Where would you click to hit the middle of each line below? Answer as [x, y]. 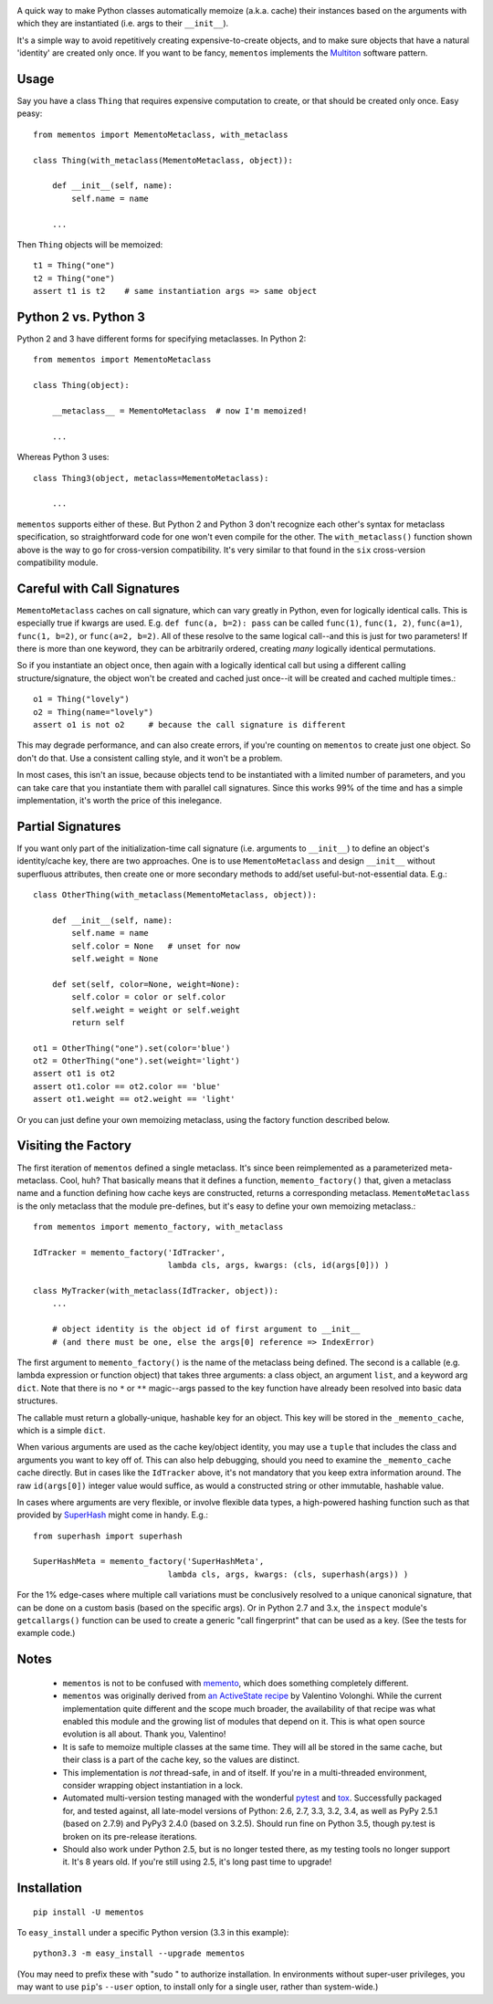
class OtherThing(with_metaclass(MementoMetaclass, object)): [175, 894]
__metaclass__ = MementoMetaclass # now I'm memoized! [179, 411]
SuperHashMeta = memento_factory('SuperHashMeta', [149, 1562]
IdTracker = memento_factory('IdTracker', [130, 1252]
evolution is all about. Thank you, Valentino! [144, 1734]
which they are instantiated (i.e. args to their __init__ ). [123, 24]
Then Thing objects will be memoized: [90, 244]
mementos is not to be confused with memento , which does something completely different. [236, 1683]
